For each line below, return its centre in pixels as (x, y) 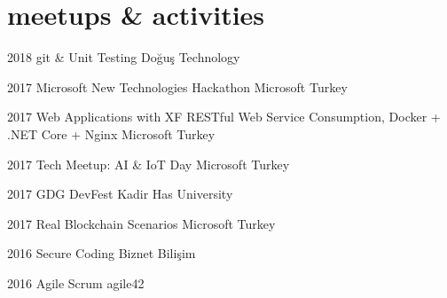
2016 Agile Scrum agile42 (76, 282)
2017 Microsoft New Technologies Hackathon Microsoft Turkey (177, 86)
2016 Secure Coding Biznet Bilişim (102, 253)
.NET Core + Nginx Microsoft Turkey (111, 133)
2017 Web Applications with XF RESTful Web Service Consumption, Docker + (224, 117)
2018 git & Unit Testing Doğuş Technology (124, 57)
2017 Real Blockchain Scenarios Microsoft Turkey (141, 223)
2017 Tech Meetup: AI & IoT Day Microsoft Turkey (149, 164)
